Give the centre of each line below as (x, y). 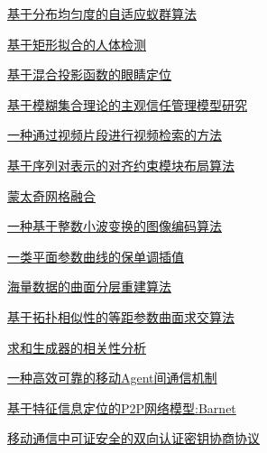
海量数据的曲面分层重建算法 (89, 287)
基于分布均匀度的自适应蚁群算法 (102, 14)
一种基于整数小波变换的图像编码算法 (115, 226)
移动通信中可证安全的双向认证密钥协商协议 (133, 438)
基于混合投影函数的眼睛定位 (89, 74)
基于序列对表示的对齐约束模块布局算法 (121, 165)
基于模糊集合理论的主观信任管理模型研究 (127, 104)
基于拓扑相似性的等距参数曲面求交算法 (121, 316)
